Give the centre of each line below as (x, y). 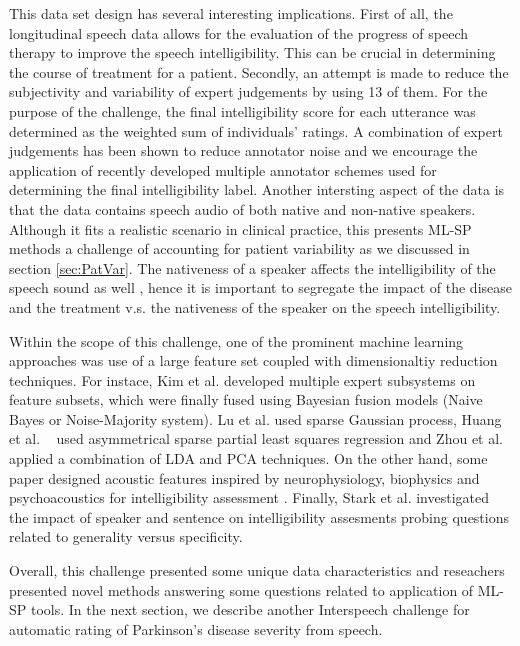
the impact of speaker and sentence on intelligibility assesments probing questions (259, 516)
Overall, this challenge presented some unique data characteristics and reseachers (257, 570)
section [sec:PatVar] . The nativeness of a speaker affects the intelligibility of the (252, 267)
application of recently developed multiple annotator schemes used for (223, 169)
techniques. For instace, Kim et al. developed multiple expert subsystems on (242, 379)
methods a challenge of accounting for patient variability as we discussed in (239, 248)
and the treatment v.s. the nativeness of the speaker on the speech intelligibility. (255, 306)
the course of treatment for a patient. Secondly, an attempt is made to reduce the (259, 71)
